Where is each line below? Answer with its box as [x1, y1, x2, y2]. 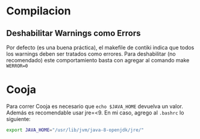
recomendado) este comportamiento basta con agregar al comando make [6, 57, 190, 64]
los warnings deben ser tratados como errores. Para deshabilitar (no [6, 50, 176, 58]
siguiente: [6, 115, 31, 122]
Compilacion [6, 4, 71, 18]
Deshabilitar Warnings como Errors [6, 28, 141, 38]
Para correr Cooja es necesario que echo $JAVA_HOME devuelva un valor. [6, 102, 184, 110]
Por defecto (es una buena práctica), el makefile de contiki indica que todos [6, 44, 195, 51]
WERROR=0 [6, 63, 28, 69]
